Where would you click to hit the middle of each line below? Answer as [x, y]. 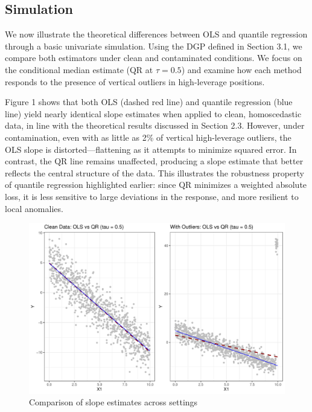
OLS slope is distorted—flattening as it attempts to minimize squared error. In [151, 149]
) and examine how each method [241, 69]
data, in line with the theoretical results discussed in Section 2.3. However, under [155, 125]
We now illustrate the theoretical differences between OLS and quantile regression [156, 34]
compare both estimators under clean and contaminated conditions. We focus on [154, 58]
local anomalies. [34, 208]
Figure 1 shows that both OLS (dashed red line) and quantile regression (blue [149, 102]
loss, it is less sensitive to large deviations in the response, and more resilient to [152, 196]
